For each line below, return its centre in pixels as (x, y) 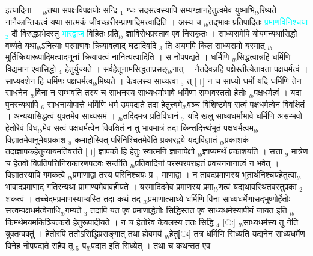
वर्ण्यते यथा (21, 45)
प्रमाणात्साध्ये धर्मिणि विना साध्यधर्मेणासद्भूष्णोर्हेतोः (219, 198)
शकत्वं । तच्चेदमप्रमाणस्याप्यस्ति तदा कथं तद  (74, 198)
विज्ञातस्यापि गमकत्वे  (37, 175)
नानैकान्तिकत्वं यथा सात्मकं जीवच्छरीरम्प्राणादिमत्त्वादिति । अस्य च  (105, 21)
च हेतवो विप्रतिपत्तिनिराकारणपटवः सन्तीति (66, 163)
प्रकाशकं (237, 139)
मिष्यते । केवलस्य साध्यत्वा (138, 80)
